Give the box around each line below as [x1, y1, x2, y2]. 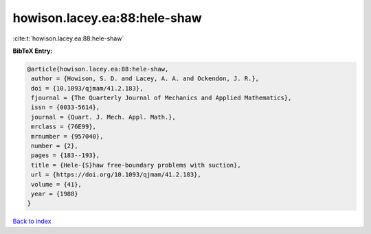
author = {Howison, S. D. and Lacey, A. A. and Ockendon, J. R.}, [31, 75, 260, 82]
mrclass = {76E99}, [31, 123, 96, 130]
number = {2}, [31, 142, 78, 150]
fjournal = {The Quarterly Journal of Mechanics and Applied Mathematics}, [31, 94, 292, 102]
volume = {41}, [31, 180, 82, 188]
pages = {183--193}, [31, 152, 100, 159]
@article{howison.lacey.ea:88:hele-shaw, [27, 65, 169, 73]
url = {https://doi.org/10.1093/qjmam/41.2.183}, [31, 171, 202, 178]
